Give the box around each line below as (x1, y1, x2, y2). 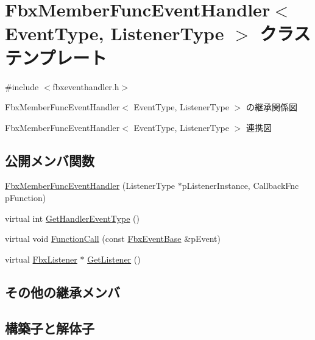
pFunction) (5, 191, 46, 204)
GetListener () (87, 252, 141, 265)
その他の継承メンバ (5, 282, 120, 301)
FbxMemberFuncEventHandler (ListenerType (5, 179, 175, 192)
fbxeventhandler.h (52, 80, 119, 93)
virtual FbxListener (5, 252, 77, 265)
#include (5, 80, 39, 93)
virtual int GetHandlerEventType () (5, 211, 140, 224)
